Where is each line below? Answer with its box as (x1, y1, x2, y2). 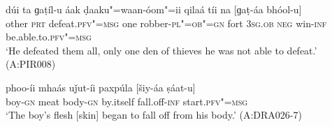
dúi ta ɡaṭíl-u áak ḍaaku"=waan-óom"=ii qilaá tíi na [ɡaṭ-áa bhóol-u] (6, 2, 302, 16)
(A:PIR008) (6, 57, 56, 71)
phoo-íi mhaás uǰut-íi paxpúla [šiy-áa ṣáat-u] (6, 80, 196, 94)
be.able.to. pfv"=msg (6, 29, 92, 44)
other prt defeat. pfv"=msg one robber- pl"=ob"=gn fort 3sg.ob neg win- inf (6, 15, 327, 30)
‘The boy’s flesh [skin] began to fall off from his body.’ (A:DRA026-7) (6, 107, 302, 122)
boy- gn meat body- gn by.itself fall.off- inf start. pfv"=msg (6, 94, 248, 108)
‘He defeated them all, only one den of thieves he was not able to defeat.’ (6, 43, 317, 57)
